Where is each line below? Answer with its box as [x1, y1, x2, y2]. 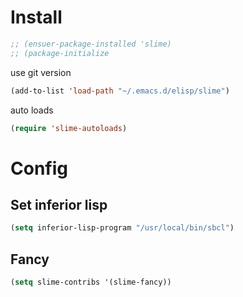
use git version [10, 66, 72, 78]
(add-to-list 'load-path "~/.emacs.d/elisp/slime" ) [10, 86, 230, 96]
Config [10, 157, 68, 180]
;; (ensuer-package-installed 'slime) [10, 39, 172, 49]
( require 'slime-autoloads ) [10, 123, 128, 133]
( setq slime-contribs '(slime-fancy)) [10, 277, 172, 288]
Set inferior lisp [10, 197, 108, 214]
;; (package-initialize [10, 48, 110, 58]
